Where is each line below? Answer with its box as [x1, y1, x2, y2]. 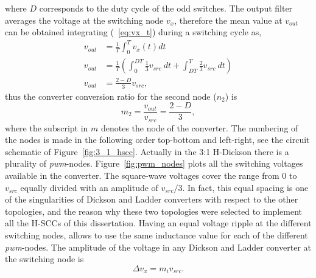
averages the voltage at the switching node [5, 13, 164, 26]
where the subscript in [5, 121, 88, 134]
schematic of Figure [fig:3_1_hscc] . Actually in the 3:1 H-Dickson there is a [5, 145, 289, 158]
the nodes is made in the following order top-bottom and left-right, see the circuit [5, 133, 310, 146]
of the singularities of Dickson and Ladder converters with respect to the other [5, 193, 298, 206]
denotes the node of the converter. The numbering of [100, 121, 298, 134]
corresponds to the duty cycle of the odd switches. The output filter [39, 2, 293, 14]
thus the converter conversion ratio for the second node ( [5, 89, 217, 102]
